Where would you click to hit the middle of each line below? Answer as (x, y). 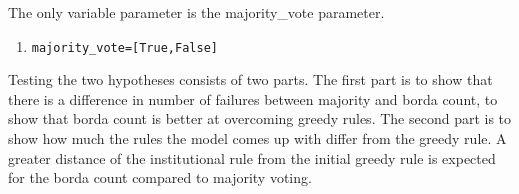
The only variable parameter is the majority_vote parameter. (196, 12)
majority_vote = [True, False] (124, 47)
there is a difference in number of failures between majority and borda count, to (253, 98)
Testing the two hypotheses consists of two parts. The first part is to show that (250, 79)
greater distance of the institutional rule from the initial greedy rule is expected (252, 157)
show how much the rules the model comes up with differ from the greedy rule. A (257, 138)
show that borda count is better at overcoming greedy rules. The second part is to (260, 118)
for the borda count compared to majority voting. (160, 177)
